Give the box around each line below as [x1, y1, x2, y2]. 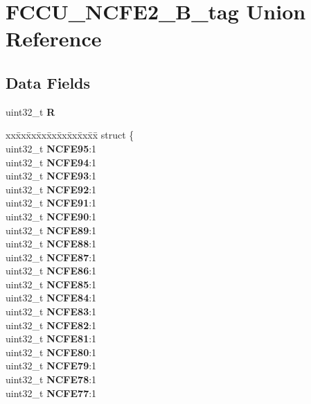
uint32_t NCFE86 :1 [6, 263, 97, 278]
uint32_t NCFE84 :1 [6, 290, 97, 305]
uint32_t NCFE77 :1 [6, 385, 97, 400]
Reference [6, 24, 102, 53]
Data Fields [6, 71, 91, 93]
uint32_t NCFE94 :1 [6, 155, 97, 169]
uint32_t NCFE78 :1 [6, 372, 97, 387]
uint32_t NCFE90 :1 [6, 209, 97, 223]
